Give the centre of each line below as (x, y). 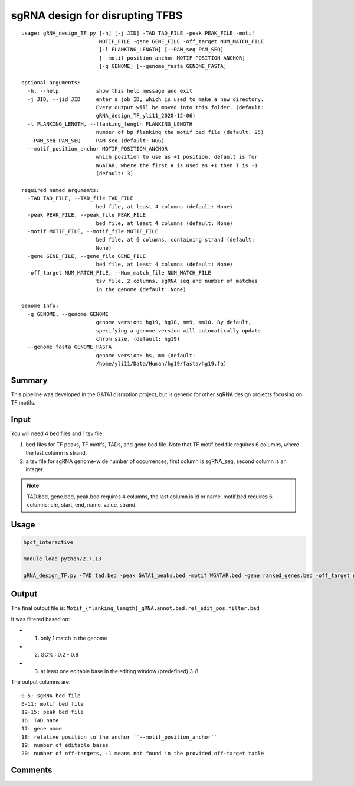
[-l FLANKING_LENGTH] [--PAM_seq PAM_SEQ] (161, 50)
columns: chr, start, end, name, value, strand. (82, 505)
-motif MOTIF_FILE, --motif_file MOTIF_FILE (93, 231)
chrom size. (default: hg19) (138, 339)
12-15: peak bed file (53, 712)
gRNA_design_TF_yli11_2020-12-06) (146, 116)
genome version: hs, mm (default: (146, 355)
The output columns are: (41, 682)
